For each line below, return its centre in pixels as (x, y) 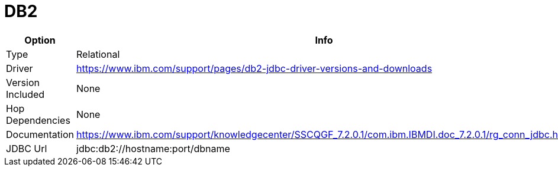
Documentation (40, 134)
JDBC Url (27, 148)
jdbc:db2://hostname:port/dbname (153, 148)
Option (40, 40)
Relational (98, 54)
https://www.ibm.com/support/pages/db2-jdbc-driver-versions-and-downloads (254, 68)
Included (25, 94)
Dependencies (38, 120)
